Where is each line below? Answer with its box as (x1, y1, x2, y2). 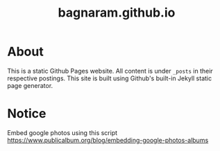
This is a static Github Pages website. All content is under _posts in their (7, 66, 213, 75)
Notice (7, 106, 46, 122)
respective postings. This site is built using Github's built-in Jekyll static (7, 74, 212, 82)
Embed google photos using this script (7, 128, 118, 136)
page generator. (7, 81, 53, 89)
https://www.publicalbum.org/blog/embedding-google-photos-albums (7, 136, 209, 144)
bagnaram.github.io (58, 5, 176, 21)
